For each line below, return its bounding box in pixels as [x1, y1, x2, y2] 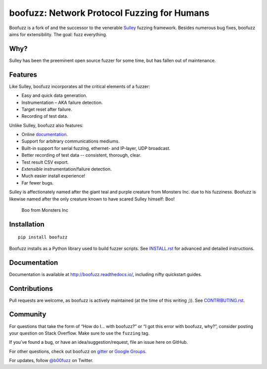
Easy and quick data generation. [21, 92, 88, 98]
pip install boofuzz [18, 234, 68, 240]
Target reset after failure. [21, 106, 72, 112]
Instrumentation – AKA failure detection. [21, 99, 103, 105]
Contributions [9, 284, 53, 293]
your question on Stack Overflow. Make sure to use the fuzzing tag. [9, 330, 150, 336]
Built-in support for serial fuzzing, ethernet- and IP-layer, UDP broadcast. [21, 145, 171, 151]
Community [9, 310, 46, 319]
